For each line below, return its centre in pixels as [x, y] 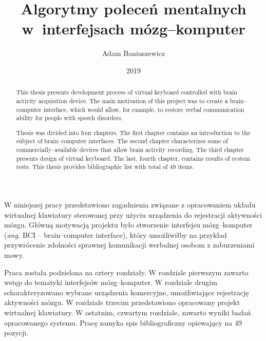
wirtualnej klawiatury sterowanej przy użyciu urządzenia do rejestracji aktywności [133, 214]
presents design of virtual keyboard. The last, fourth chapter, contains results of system [133, 158]
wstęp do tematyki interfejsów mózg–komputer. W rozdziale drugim [111, 282]
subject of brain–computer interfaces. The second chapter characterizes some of [122, 141]
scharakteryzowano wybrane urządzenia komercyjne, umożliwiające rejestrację [127, 292]
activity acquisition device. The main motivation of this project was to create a [122, 100]
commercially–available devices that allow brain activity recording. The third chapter [130, 150]
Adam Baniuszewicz [134, 53]
